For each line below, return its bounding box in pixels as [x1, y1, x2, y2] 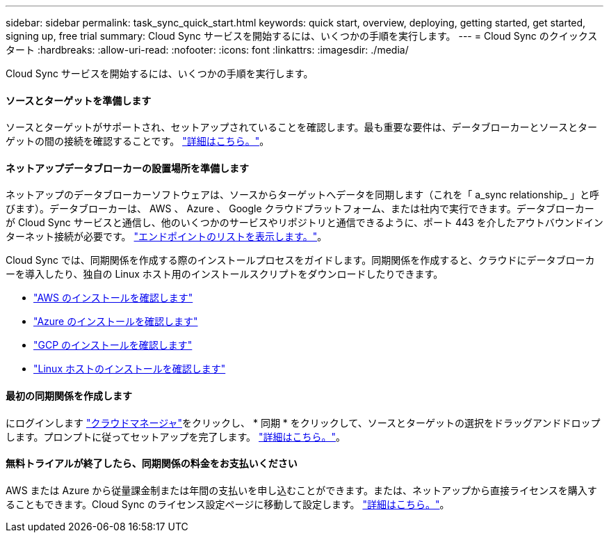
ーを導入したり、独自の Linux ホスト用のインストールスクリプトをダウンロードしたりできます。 [6, 268, 444, 280]
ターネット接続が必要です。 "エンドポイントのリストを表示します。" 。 [6, 230, 327, 243]
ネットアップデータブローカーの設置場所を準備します [6, 161, 249, 174]
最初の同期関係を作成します [6, 390, 132, 402]
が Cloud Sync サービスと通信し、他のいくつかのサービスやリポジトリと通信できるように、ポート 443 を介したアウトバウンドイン [6, 216, 603, 229]
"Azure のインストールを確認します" [33, 315, 198, 328]
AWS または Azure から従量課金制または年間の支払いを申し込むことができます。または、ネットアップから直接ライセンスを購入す [6, 484, 597, 496]
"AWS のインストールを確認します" [33, 292, 193, 304]
